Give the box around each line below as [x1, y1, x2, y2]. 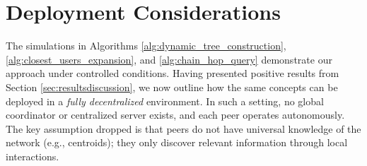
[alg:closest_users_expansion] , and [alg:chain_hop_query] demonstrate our [6, 52, 332, 66]
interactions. [6, 148, 59, 163]
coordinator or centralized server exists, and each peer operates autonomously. [6, 107, 345, 122]
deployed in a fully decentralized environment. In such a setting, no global [6, 93, 324, 108]
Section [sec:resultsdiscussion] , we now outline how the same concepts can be [6, 79, 338, 94]
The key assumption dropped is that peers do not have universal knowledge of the [6, 121, 361, 136]
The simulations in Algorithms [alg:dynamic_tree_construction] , [6, 38, 286, 53]
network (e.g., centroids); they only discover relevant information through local [6, 135, 348, 150]
